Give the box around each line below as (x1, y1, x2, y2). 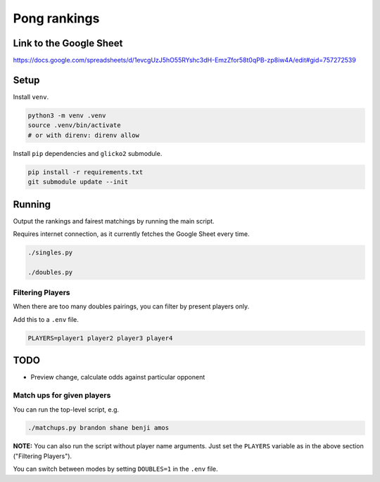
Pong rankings (13, 11, 100, 26)
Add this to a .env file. (13, 315, 79, 323)
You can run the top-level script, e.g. (13, 405, 120, 414)
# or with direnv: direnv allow (27, 131, 140, 139)
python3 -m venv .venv (27, 111, 106, 119)
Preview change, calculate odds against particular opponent (30, 373, 205, 382)
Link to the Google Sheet (13, 37, 123, 49)
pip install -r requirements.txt (27, 168, 144, 176)
